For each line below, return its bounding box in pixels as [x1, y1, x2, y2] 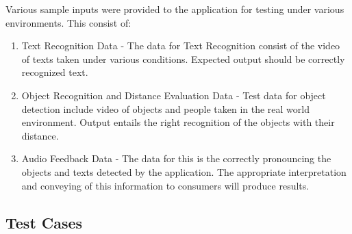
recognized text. [21, 65, 88, 79]
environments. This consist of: [5, 15, 131, 29]
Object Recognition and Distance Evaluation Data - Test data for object [21, 88, 326, 102]
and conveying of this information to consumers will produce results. [21, 178, 310, 192]
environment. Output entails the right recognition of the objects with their [21, 115, 335, 129]
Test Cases [5, 211, 83, 233]
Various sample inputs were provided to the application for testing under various [5, 2, 344, 16]
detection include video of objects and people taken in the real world [21, 101, 310, 116]
